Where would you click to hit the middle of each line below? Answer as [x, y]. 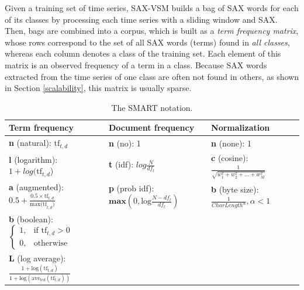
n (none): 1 [231, 143]
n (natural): [30, 143]
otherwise [51, 243]
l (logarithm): [33, 159]
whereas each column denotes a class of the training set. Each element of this [143, 53]
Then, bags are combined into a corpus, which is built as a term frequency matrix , [152, 31]
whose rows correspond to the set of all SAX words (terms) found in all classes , [147, 42]
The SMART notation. [152, 107]
